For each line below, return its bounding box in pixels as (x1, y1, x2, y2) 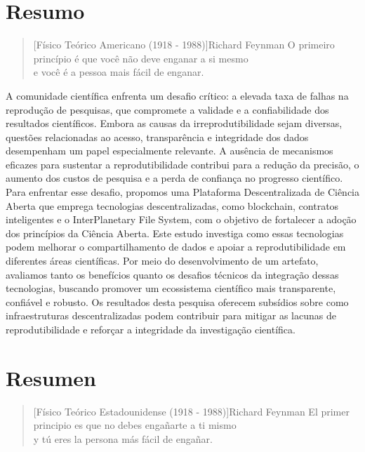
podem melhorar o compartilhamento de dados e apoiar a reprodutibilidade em (6, 239, 346, 254)
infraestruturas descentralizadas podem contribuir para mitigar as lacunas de (6, 308, 336, 323)
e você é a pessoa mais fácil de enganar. (33, 65, 204, 79)
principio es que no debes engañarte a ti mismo (33, 418, 237, 432)
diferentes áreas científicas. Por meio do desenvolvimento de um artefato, (6, 253, 319, 268)
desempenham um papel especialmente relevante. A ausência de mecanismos (6, 143, 333, 158)
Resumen (6, 363, 96, 392)
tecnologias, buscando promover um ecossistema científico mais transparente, (6, 281, 336, 295)
